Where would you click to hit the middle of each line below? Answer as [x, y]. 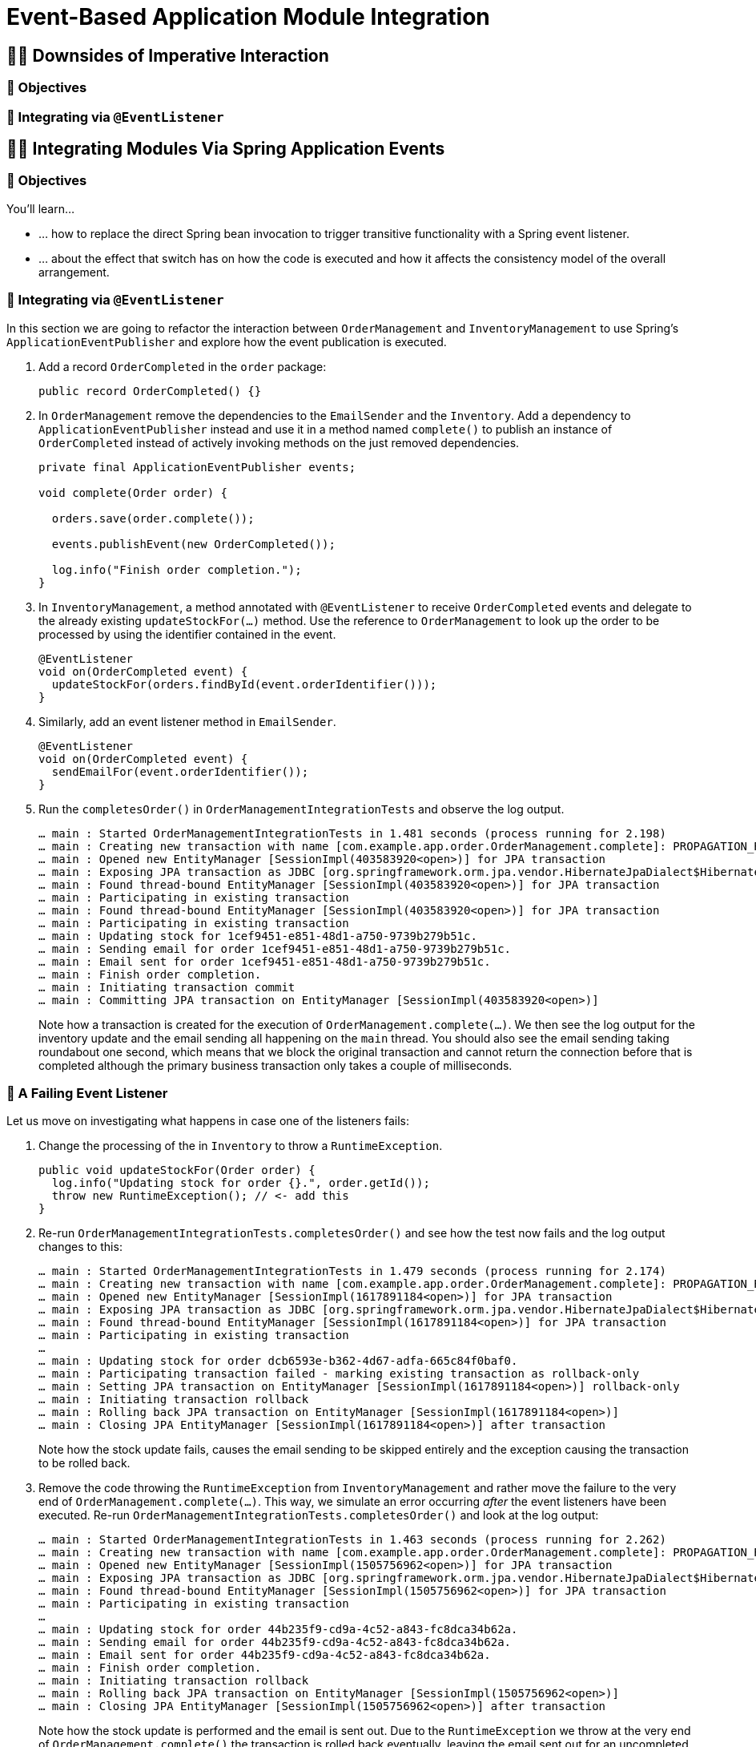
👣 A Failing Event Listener [87, 1093]
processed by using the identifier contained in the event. [187, 634]
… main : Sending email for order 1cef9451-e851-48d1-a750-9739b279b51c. [275, 948]
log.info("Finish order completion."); [177, 569]
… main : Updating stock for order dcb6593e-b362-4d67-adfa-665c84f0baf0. [278, 1361]
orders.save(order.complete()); [153, 518]
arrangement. [74, 272]
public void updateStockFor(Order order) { [177, 1170]
